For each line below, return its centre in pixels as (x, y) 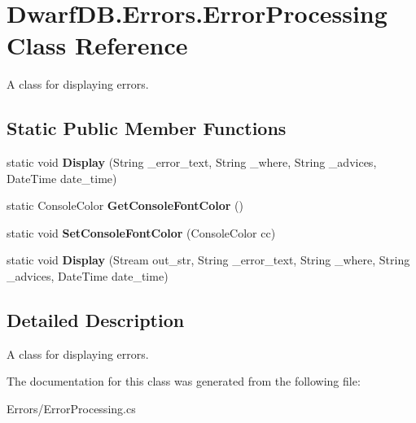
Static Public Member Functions (147, 128)
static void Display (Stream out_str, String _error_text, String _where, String (208, 260)
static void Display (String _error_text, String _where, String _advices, (192, 162)
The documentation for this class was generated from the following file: (184, 381)
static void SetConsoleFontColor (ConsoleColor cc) (141, 232)
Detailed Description (96, 320)
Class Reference (97, 45)
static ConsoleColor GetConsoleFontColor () (125, 205)
